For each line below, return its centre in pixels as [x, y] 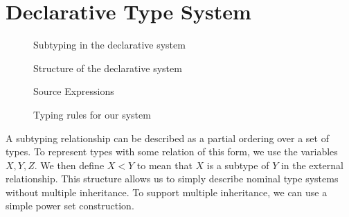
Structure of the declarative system [108, 68]
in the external [312, 165]
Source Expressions [74, 91]
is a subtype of [238, 165]
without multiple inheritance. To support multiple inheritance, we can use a [167, 192]
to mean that [164, 165]
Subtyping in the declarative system [109, 45]
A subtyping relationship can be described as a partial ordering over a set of [167, 138]
